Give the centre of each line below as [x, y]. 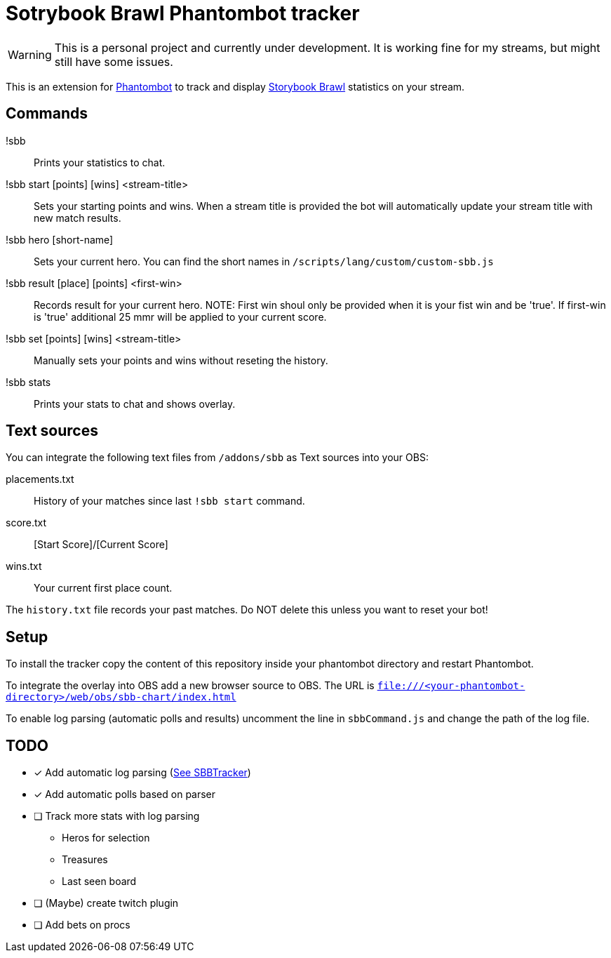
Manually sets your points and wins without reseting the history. [181, 360]
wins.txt [24, 566]
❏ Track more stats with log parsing [117, 816]
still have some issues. [114, 61]
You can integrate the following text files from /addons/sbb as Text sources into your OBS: [217, 458]
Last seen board [99, 882]
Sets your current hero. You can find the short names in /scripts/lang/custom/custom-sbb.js [264, 261]
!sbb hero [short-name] [60, 239]
